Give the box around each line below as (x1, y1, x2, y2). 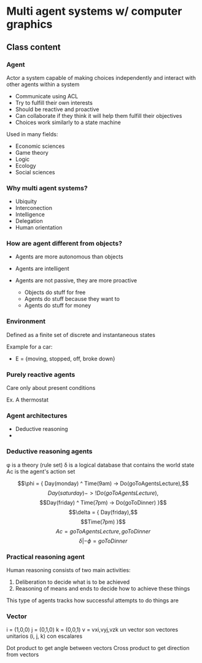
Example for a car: (6, 343, 53, 351)
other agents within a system (6, 80, 80, 88)
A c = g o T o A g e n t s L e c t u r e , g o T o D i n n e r (55, 527, 151, 535)
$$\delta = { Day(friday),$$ (68, 508, 138, 516)
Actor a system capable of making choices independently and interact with (6, 74, 196, 81)
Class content (6, 42, 61, 52)
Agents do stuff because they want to (24, 295, 120, 303)
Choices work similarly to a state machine (15, 118, 121, 126)
